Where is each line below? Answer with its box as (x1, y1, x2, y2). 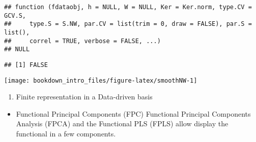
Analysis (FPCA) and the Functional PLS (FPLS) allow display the (16, 118, 229, 129)
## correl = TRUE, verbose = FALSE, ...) (4, 37, 161, 45)
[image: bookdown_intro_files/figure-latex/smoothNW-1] (4, 77, 197, 84)
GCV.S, (4, 12, 26, 19)
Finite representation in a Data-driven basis (16, 91, 153, 102)
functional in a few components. (16, 128, 116, 139)
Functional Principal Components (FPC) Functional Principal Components (16, 108, 251, 119)
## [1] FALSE (4, 61, 48, 68)
